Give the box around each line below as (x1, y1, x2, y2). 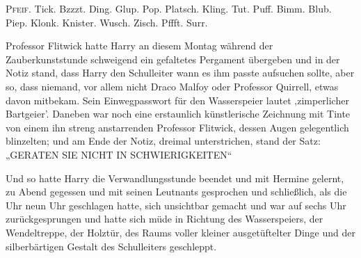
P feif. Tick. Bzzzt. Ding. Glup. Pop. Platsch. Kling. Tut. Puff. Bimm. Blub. (6, 1, 332, 15)
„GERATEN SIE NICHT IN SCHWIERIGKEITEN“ (6, 147, 232, 161)
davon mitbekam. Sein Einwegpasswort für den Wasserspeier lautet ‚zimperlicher (6, 92, 349, 107)
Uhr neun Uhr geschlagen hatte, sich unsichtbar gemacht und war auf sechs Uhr (6, 197, 346, 212)
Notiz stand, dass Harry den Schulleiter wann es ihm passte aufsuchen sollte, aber (6, 65, 355, 80)
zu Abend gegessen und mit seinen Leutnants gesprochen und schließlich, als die (6, 184, 347, 199)
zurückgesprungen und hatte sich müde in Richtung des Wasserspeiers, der (6, 211, 323, 226)
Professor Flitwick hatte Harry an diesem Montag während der (6, 38, 273, 53)
